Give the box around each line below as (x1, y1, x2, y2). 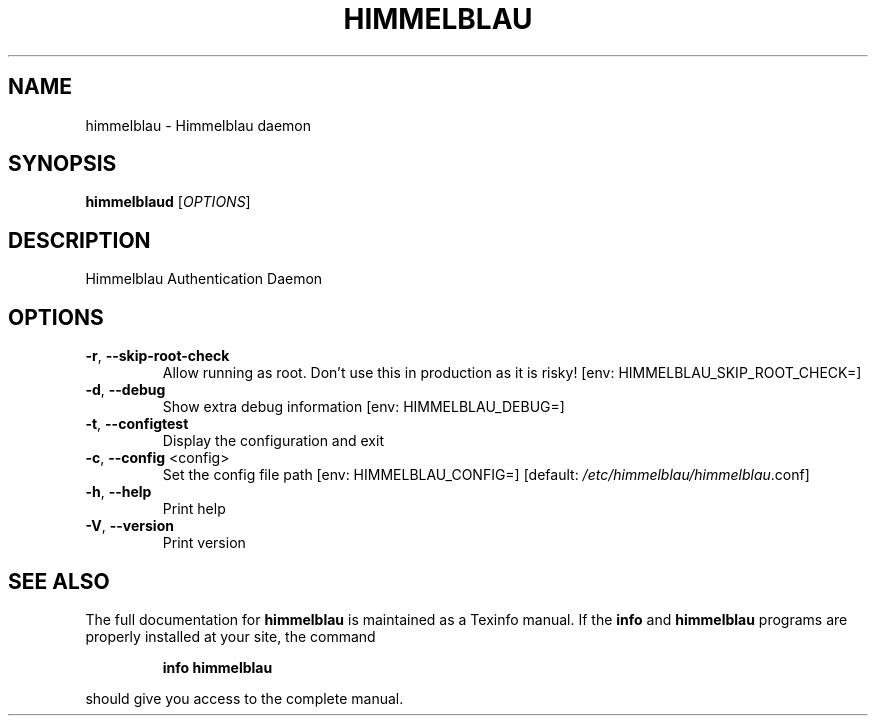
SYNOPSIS (8, 151, 117, 177)
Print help (162, 500, 226, 518)
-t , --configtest (85, 415, 189, 433)
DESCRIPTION (8, 227, 151, 253)
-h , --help (85, 483, 152, 501)
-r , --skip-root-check (85, 347, 230, 365)
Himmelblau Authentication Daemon (85, 270, 323, 288)
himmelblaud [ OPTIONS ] (85, 193, 251, 211)
